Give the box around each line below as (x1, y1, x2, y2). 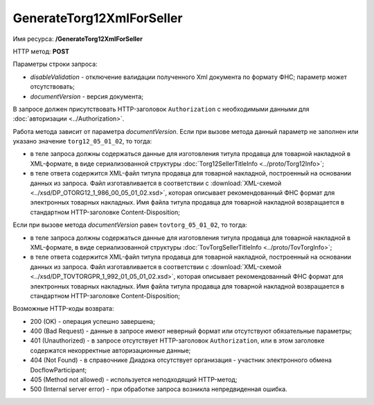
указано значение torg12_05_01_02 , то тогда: (12, 137, 152, 146)
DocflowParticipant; (30, 365, 87, 374)
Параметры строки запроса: (12, 60, 98, 69)
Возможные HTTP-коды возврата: (12, 304, 114, 313)
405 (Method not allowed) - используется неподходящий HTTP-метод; (30, 375, 238, 384)
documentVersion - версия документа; (30, 92, 144, 101)
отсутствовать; (30, 83, 75, 91)
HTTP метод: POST (12, 47, 69, 55)
